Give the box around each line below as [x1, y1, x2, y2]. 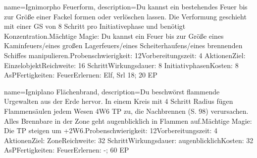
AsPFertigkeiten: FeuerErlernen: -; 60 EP [4, 145, 129, 155]
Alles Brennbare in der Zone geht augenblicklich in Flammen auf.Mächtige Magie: [4, 115, 252, 126]
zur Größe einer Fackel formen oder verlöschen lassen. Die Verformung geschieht [4, 11, 247, 21]
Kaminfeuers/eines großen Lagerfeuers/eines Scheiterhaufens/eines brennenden [4, 40, 243, 51]
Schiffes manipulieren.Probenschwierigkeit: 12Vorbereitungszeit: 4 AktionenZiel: [4, 50, 246, 60]
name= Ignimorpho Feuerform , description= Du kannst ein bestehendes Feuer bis [4, 1, 248, 11]
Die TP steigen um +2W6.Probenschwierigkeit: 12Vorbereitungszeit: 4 [4, 125, 218, 136]
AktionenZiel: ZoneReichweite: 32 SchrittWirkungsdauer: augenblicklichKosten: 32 [4, 135, 254, 145]
